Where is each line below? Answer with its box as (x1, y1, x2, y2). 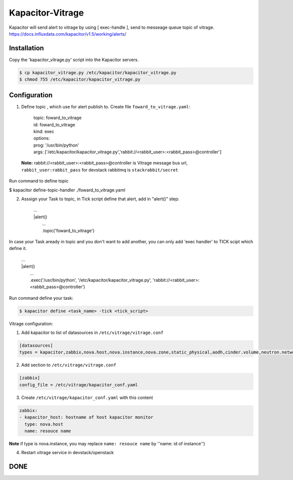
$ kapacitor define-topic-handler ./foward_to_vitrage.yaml (9, 187, 126, 193)
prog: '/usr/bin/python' (33, 142, 79, 148)
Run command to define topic (9, 178, 69, 184)
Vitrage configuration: (9, 320, 53, 327)
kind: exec (33, 128, 55, 134)
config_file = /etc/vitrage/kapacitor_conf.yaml (19, 382, 138, 388)
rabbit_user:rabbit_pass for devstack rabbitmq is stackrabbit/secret (21, 167, 178, 173)
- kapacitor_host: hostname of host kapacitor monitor (19, 415, 153, 420)
